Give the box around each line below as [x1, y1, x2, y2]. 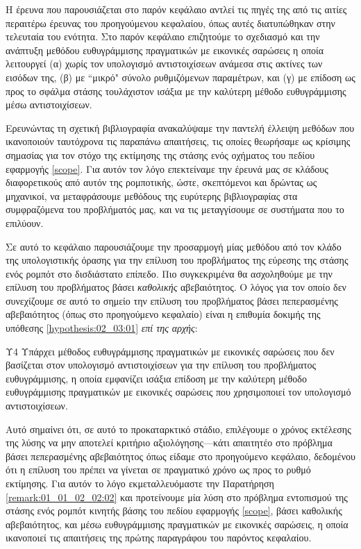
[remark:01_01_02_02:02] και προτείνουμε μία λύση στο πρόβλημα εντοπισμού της [6, 489, 348, 504]
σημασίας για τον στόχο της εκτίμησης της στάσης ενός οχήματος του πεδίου [6, 147, 315, 162]
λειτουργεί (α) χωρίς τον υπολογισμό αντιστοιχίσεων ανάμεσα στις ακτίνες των [6, 56, 323, 71]
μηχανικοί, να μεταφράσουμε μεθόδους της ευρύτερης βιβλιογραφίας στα [6, 188, 298, 203]
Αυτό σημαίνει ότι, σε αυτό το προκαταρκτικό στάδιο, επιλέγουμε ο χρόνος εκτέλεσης [6, 421, 351, 436]
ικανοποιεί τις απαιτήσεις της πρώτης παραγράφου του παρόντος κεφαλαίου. [6, 530, 312, 545]
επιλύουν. [6, 215, 44, 230]
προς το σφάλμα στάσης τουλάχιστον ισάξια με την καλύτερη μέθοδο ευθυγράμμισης [6, 83, 346, 98]
